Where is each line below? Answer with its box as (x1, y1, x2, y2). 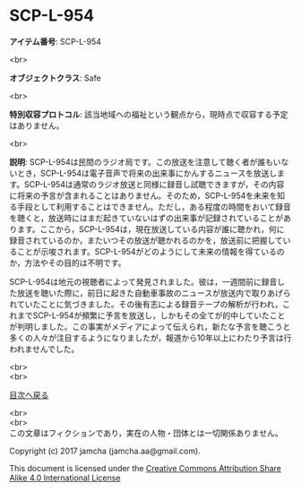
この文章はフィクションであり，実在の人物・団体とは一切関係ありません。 (9, 427, 284, 438)
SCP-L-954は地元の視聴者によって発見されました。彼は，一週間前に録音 (9, 276, 278, 287)
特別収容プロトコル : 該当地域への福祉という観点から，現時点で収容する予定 (9, 108, 288, 119)
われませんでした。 (9, 343, 80, 354)
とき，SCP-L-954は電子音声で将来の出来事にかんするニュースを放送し (16, 168, 278, 178)
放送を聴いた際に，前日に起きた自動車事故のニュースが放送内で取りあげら (16, 288, 291, 298)
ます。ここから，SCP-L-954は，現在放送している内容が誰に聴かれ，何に (16, 223, 285, 234)
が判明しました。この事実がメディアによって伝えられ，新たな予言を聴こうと (9, 321, 291, 332)
